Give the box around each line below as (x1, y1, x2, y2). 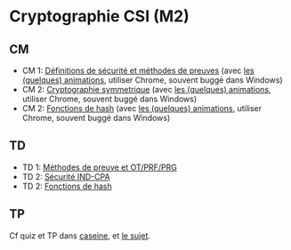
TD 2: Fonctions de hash (21, 181, 113, 191)
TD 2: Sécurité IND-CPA (21, 171, 110, 181)
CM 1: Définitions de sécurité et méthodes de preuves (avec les (21, 65, 255, 76)
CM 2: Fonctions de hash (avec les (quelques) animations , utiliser (21, 103, 263, 113)
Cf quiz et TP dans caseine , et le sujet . (9, 230, 151, 241)
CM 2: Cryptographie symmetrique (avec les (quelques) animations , (21, 85, 271, 94)
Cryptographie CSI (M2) (9, 6, 190, 27)
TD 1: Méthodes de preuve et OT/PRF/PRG (21, 162, 178, 173)
